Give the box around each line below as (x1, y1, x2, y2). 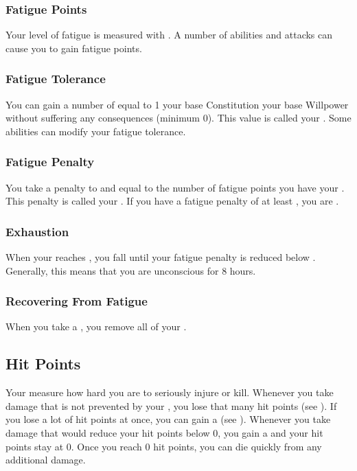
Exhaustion (5, 222, 69, 240)
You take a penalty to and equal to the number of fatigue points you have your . (5, 180, 345, 194)
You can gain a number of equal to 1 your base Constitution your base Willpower (5, 97, 349, 111)
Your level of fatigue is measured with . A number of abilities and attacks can (5, 27, 333, 42)
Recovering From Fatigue (5, 292, 148, 310)
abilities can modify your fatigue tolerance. (5, 124, 186, 138)
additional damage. (5, 452, 86, 467)
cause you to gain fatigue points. (5, 41, 142, 55)
